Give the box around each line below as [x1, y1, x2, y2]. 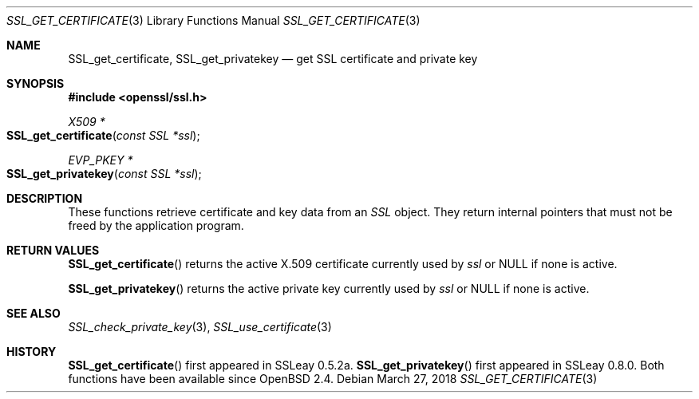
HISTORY [6, 345, 57, 358]
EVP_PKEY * [68, 153, 133, 167]
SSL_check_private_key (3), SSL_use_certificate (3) [68, 320, 332, 334]
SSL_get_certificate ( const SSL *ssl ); [6, 128, 200, 142]
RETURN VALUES [6, 243, 100, 257]
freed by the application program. [68, 219, 244, 232]
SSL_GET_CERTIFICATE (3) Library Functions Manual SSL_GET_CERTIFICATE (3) [6, 14, 421, 27]
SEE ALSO [6, 306, 61, 320]
